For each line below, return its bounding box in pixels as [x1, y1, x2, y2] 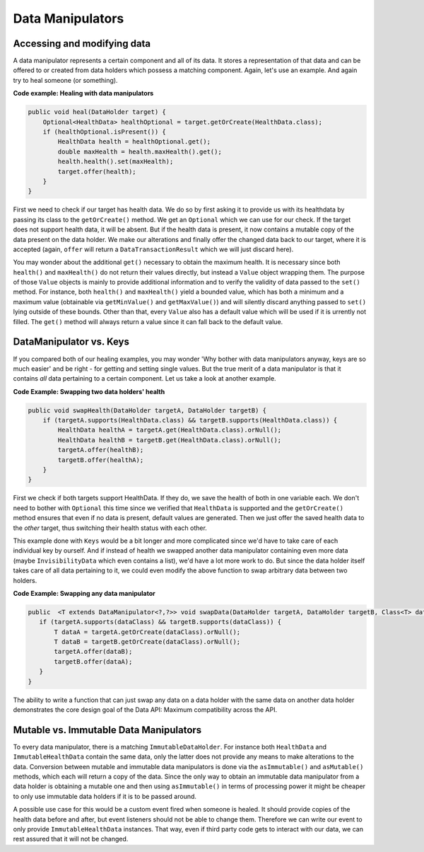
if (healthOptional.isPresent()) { [42, 128, 166, 136]
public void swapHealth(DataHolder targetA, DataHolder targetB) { [28, 406, 267, 414]
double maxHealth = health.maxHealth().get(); [57, 147, 222, 156]
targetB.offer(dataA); [54, 657, 133, 665]
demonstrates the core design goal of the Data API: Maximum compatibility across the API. [13, 706, 278, 714]
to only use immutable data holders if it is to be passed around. [13, 792, 197, 800]
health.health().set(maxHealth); [57, 158, 174, 166]
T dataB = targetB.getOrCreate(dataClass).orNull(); [54, 638, 241, 646]
